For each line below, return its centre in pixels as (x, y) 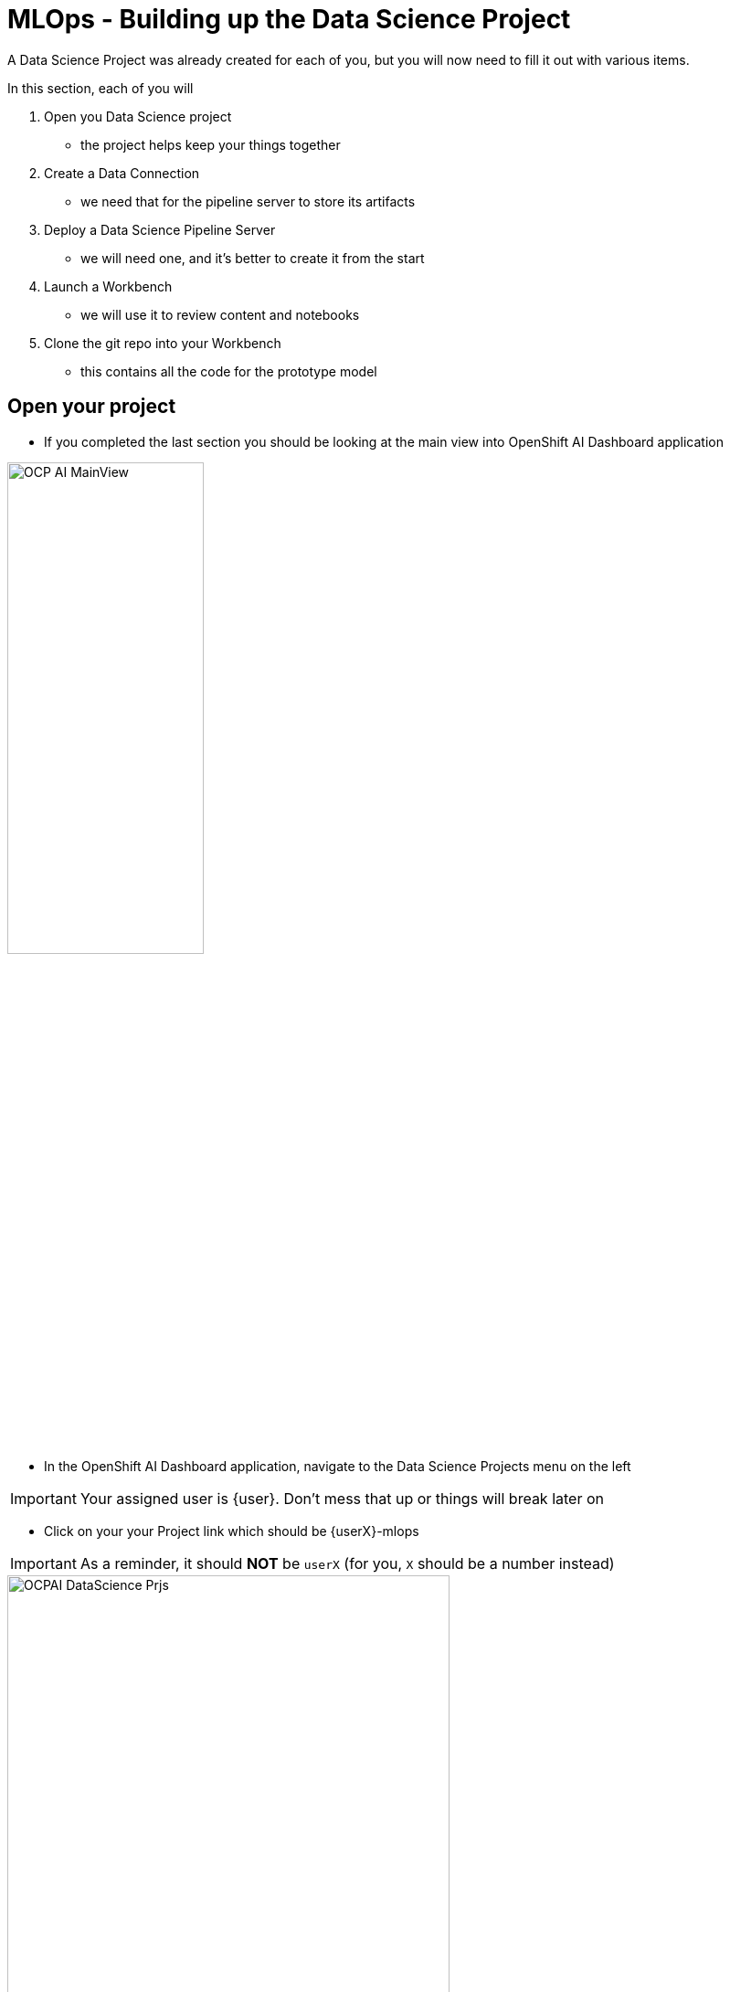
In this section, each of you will (101, 88)
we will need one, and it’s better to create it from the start (253, 258)
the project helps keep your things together (211, 144)
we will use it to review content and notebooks (220, 314)
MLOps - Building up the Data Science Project (289, 19)
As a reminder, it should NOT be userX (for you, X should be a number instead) (347, 1563)
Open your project (92, 407)
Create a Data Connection (122, 173)
